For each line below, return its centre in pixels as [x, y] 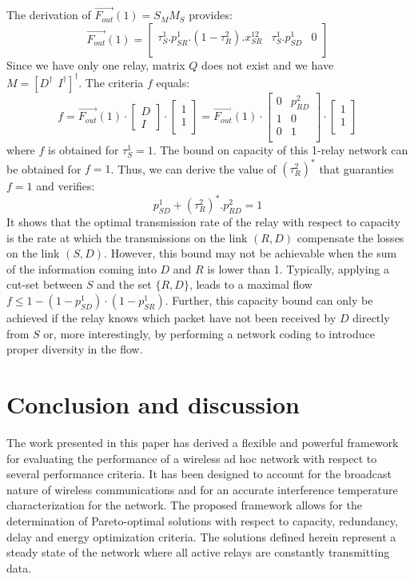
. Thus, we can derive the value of [193, 168]
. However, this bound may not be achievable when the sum [251, 253]
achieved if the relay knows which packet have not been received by [171, 318]
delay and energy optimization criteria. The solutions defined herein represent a [201, 536]
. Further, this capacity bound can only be [269, 300]
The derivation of [49, 15]
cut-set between [45, 284]
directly [371, 318]
